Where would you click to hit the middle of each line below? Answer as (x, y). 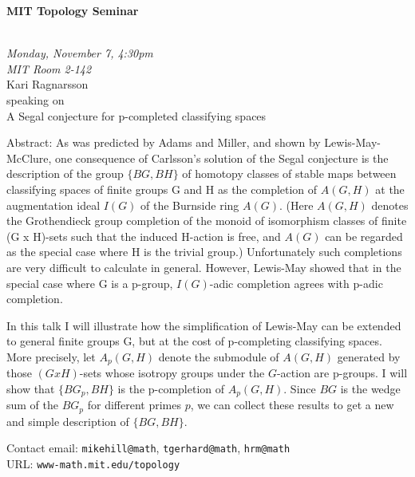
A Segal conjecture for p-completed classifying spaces (136, 115)
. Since (300, 388)
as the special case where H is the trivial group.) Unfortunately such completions (204, 252)
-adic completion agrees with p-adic (296, 283)
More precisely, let (51, 356)
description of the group (65, 173)
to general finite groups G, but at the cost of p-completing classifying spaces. (194, 341)
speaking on (36, 99)
